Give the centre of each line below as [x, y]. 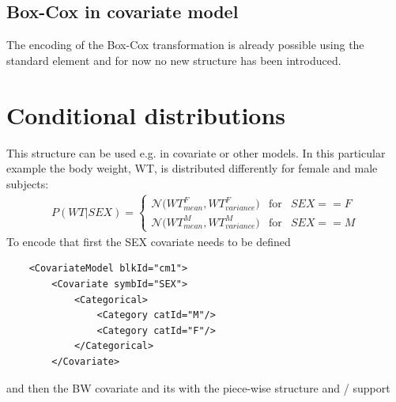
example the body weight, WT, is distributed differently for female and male [192, 168]
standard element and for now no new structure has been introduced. [174, 60]
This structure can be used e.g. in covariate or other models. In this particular [196, 152]
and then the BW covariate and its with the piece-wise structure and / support [198, 387]
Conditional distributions [146, 114]
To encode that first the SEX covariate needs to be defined [149, 241]
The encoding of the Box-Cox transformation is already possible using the [185, 45]
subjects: [28, 183]
